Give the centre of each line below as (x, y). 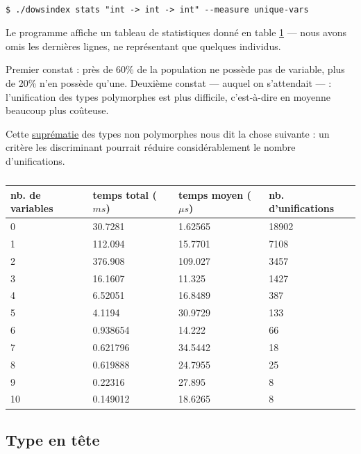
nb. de (26, 194)
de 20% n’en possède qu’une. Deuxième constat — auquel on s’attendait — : (169, 82)
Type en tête (53, 439)
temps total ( (125, 194)
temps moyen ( (215, 194)
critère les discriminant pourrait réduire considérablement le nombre (151, 147)
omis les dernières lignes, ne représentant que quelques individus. (143, 46)
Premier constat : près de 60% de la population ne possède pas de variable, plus (175, 69)
